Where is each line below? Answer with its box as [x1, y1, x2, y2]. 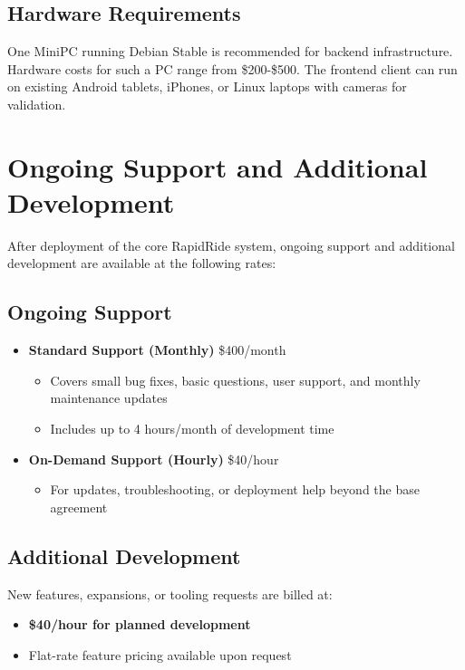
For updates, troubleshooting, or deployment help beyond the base [50, 480, 420, 499]
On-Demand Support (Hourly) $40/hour [28, 449, 279, 468]
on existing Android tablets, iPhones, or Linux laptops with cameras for [7, 77, 407, 96]
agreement [50, 497, 108, 516]
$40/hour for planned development [28, 615, 251, 634]
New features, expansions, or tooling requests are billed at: [7, 584, 333, 603]
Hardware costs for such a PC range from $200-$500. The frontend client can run [7, 59, 458, 78]
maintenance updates [50, 388, 168, 407]
